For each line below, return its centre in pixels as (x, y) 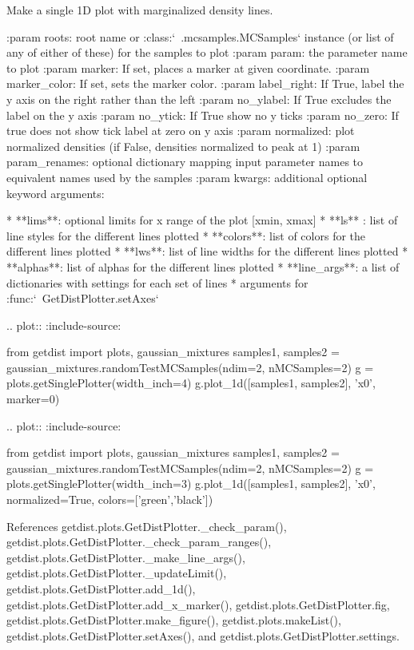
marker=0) (33, 399)
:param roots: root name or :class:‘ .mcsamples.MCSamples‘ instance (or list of (200, 36)
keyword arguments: (56, 193)
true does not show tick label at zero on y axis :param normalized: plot (181, 131)
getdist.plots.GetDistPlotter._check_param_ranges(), (139, 542)
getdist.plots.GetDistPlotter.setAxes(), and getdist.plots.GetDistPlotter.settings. (203, 635)
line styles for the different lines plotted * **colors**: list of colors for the (186, 235)
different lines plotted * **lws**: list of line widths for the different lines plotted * (207, 251)
